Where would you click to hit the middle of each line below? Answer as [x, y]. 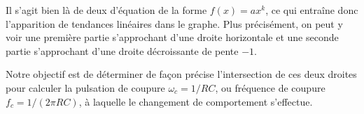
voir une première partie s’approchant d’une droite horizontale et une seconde [172, 37]
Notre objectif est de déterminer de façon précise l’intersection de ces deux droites [181, 74]
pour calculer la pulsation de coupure [85, 87]
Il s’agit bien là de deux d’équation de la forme [106, 10]
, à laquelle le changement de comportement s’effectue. [196, 101]
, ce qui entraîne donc [312, 10]
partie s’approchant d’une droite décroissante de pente [122, 50]
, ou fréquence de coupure [270, 87]
